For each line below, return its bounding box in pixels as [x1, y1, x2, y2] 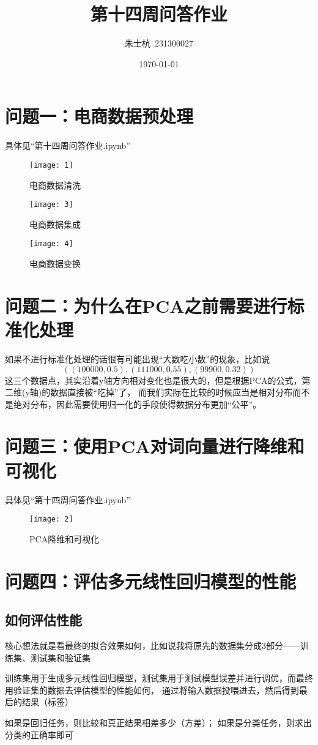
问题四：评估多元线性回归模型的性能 [5, 568, 297, 593]
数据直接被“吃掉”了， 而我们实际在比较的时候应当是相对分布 [50, 386, 293, 399]
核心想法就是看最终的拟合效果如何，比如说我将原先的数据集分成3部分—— [5, 639, 300, 652]
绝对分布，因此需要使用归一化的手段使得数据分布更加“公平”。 [13, 397, 262, 410]
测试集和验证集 [30, 651, 91, 664]
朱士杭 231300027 [125, 37, 193, 50]
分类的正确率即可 [5, 728, 73, 741]
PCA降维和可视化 [29, 532, 100, 545]
